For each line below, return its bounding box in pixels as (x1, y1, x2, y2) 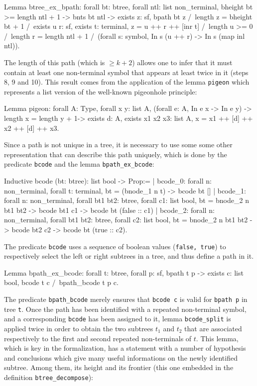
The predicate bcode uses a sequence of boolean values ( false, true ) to (4, 241, 226, 251)
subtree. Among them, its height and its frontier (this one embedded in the (4, 362, 234, 373)
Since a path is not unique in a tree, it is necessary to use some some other (4, 139, 233, 150)
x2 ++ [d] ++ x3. (4, 122, 59, 133)
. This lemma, (196, 333, 239, 343)
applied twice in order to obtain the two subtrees (4, 323, 153, 333)
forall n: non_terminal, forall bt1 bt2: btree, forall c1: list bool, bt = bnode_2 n (4, 195, 249, 205)
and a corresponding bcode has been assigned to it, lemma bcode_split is (4, 313, 231, 324)
